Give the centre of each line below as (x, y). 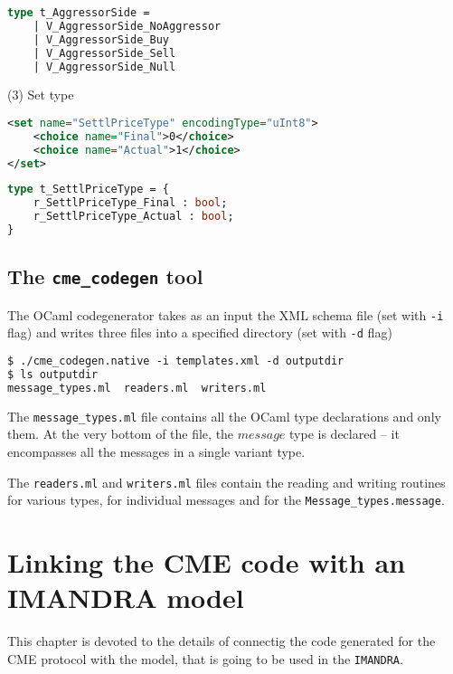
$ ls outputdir (53, 374)
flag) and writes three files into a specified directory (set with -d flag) (200, 332)
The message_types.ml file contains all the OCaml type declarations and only (224, 416)
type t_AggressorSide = (79, 13)
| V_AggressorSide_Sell (104, 53)
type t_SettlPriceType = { (88, 190)
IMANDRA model (126, 598)
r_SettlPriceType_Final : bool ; (130, 203)
